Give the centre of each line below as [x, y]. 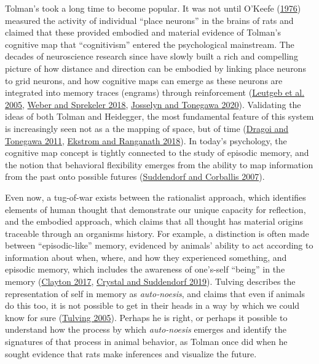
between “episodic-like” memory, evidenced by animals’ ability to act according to [159, 245]
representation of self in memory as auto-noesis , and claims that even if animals [155, 293]
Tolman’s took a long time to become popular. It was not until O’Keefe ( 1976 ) [153, 8]
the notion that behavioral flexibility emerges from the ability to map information [159, 164]
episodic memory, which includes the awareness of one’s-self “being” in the [145, 269]
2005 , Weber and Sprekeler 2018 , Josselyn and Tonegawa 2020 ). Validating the [153, 104]
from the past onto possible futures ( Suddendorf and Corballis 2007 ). [135, 176]
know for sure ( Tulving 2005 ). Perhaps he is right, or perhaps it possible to [146, 317]
